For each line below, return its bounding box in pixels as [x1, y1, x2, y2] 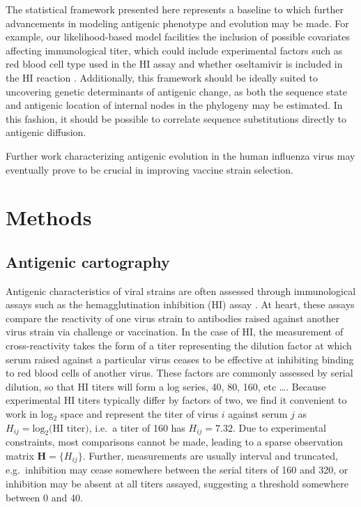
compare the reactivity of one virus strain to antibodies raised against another [6, 310, 339, 325]
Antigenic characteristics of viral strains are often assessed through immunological [6, 283, 356, 298]
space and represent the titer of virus [60, 407, 219, 421]
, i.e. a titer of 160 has [89, 420, 185, 434]
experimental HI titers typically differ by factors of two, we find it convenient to [6, 393, 347, 407]
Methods [6, 203, 92, 232]
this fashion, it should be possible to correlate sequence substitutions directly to [6, 111, 346, 126]
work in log [6, 407, 54, 421]
